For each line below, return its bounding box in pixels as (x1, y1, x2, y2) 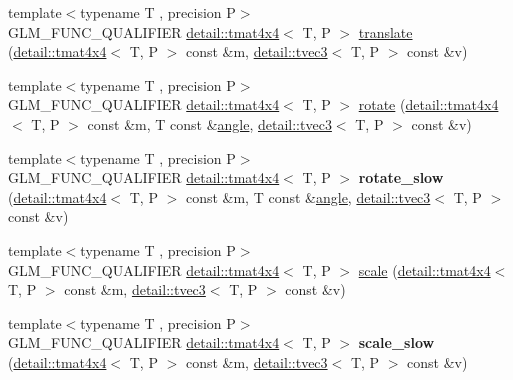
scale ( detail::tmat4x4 (358, 259, 491, 280)
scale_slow (358, 332, 435, 353)
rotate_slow (358, 167, 444, 188)
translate (358, 21, 413, 42)
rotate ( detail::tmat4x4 (358, 94, 499, 115)
